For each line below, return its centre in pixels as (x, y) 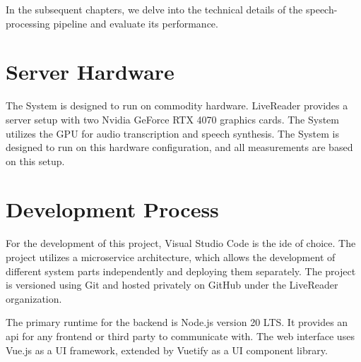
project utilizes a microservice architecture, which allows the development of (171, 257)
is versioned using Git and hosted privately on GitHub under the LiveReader (172, 285)
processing (28, 23)
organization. (34, 298)
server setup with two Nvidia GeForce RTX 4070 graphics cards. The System (172, 119)
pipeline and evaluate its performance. (136, 23)
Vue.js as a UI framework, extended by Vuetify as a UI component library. (167, 350)
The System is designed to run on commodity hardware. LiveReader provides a (177, 105)
